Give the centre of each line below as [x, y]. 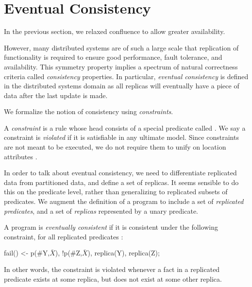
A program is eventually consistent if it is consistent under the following [111, 227]
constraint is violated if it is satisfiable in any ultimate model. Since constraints [121, 137]
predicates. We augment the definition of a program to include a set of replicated [124, 201]
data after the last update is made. [56, 95]
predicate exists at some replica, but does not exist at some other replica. [113, 279]
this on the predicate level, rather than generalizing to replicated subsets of [116, 192]
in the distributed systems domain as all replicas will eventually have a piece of [122, 86]
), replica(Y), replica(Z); [124, 253]
